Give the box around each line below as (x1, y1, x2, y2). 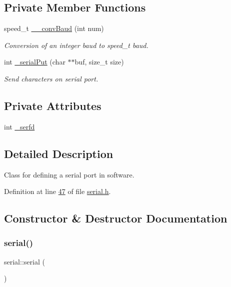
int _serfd (4, 121, 35, 131)
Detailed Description (4, 145, 113, 161)
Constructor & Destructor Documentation (4, 210, 227, 226)
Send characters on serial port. (4, 73, 98, 83)
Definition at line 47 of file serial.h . (4, 186, 111, 196)
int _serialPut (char (4, 56, 65, 67)
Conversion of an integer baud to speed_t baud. (4, 39, 148, 50)
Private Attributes (4, 97, 101, 113)
